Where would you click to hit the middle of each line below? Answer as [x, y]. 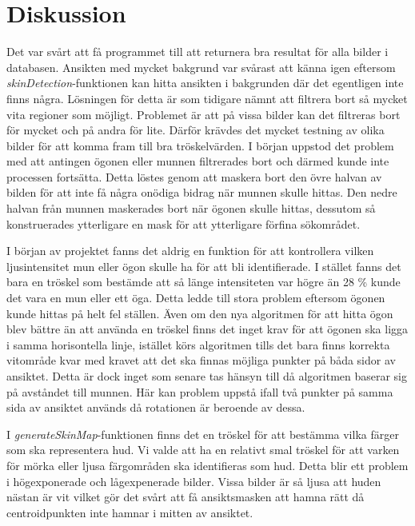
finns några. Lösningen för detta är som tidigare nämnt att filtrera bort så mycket [207, 98]
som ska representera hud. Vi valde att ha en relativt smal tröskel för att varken [203, 450]
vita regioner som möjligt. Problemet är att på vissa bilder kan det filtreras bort [204, 114]
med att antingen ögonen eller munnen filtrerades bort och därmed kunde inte [198, 161]
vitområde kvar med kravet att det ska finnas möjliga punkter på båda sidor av [201, 360]
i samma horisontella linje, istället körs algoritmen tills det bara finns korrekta [198, 344]
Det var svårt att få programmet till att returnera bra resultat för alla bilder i [198, 52]
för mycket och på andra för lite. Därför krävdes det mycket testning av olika [196, 130]
